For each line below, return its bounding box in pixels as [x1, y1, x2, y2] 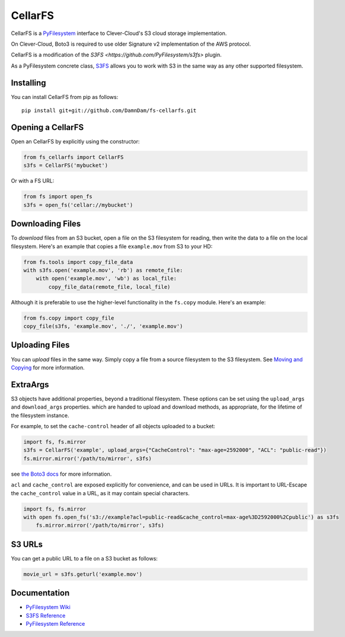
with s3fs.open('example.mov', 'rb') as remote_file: [23, 267, 183, 273]
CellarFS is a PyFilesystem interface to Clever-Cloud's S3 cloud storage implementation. [11, 30, 227, 37]
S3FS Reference [25, 611, 66, 619]
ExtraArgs [11, 380, 50, 390]
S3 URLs [11, 539, 43, 549]
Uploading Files [11, 340, 70, 350]
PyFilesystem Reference [25, 620, 85, 628]
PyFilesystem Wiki [25, 604, 71, 611]
